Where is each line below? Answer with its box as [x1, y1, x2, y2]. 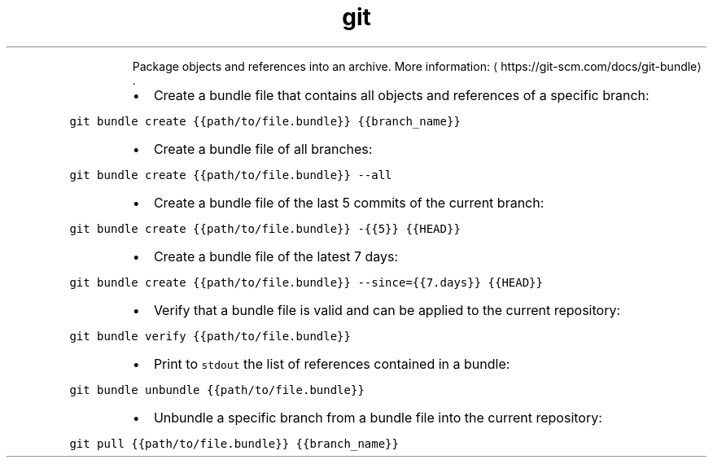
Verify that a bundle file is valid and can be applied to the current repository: [153, 301, 621, 318]
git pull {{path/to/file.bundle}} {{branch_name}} [69, 436, 399, 450]
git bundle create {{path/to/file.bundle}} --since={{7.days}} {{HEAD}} [69, 275, 543, 289]
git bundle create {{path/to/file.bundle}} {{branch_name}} [69, 114, 461, 128]
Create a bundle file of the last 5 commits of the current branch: [153, 194, 545, 211]
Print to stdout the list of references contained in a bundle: [153, 355, 510, 372]
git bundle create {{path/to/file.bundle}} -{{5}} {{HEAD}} [69, 221, 461, 235]
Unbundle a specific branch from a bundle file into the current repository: [153, 409, 602, 426]
